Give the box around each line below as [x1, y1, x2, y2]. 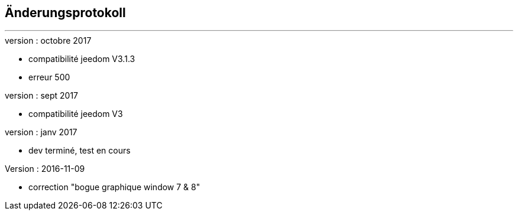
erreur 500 [28, 72, 70, 83]
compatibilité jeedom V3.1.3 [28, 54, 135, 64]
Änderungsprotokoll [5, 5, 126, 20]
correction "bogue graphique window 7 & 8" [28, 182, 200, 193]
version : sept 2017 [5, 90, 79, 101]
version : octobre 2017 [5, 35, 92, 46]
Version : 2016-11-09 [5, 164, 85, 174]
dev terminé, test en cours [28, 145, 131, 156]
